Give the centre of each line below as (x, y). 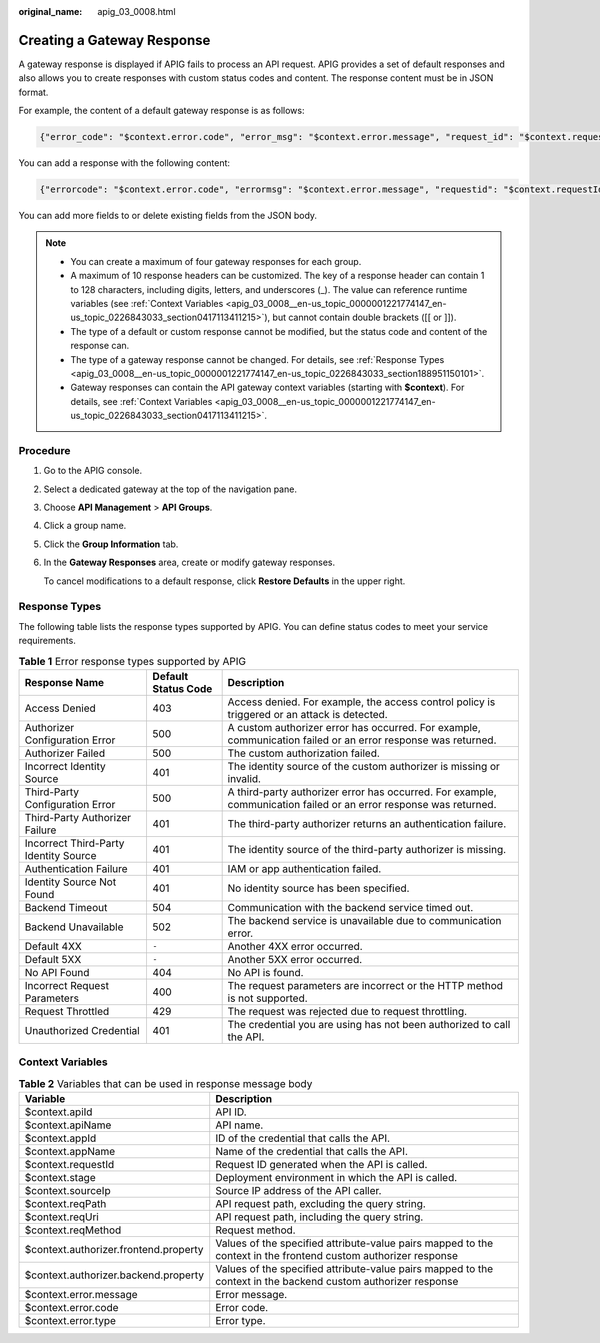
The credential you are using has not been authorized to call (369, 1024)
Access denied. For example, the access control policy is (361, 702)
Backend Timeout (66, 907)
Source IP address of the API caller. (298, 1190)
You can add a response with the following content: (124, 163)
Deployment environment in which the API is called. (336, 1177)
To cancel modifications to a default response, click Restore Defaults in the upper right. (224, 581)
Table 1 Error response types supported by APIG (132, 661)
